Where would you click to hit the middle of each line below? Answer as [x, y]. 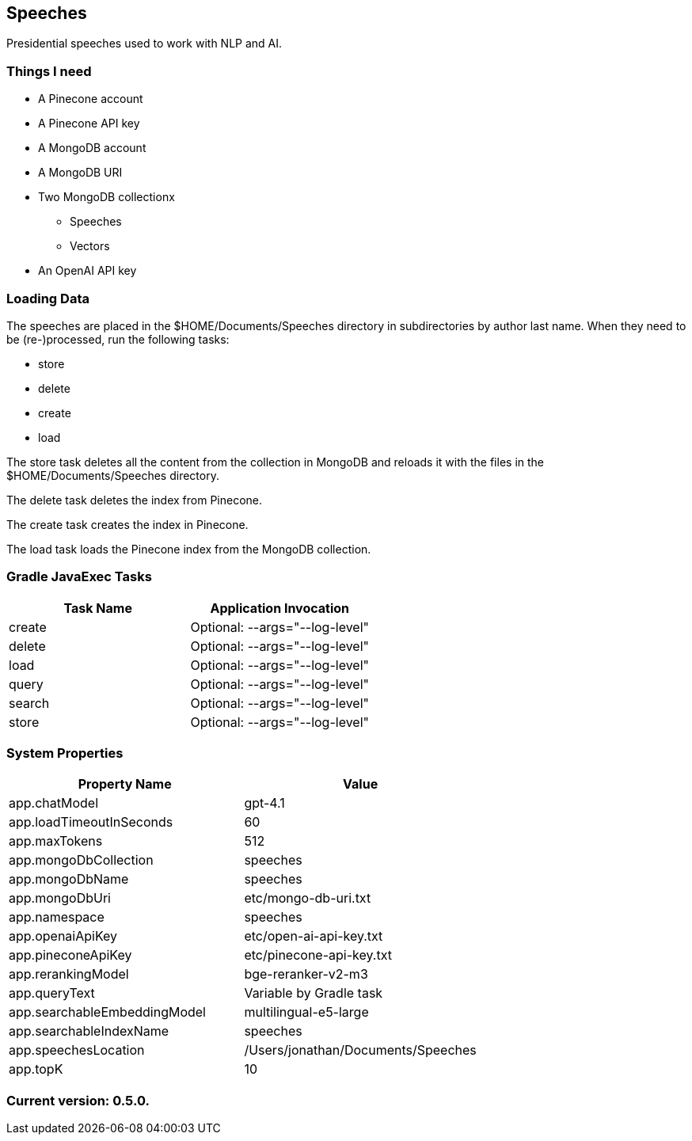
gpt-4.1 [264, 803]
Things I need [49, 71]
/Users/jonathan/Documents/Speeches [360, 1050]
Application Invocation [280, 608]
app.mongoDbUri [60, 898]
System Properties [65, 753]
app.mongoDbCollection [81, 860]
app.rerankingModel [69, 974]
